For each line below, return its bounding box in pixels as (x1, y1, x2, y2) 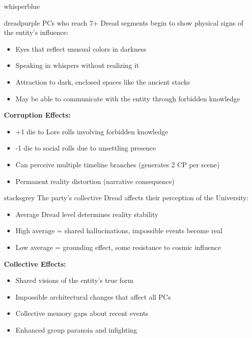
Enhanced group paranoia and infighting (15, 324, 138, 335)
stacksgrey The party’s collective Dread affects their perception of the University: (4, 192, 249, 203)
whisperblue (4, 1, 40, 11)
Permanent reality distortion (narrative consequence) (15, 176, 175, 186)
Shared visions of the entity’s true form (15, 275, 134, 285)
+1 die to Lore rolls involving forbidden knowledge (15, 126, 168, 136)
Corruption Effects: (4, 110, 71, 120)
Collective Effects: (4, 258, 66, 269)
